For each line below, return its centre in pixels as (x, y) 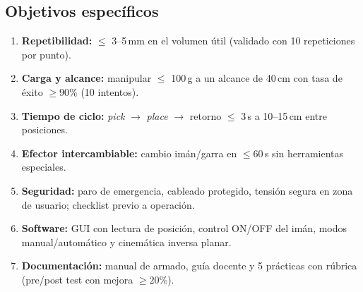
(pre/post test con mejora (77, 279)
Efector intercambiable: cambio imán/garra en (129, 153)
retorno (206, 115)
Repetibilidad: (57, 41)
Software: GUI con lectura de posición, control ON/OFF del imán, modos (184, 228)
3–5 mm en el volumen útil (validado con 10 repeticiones (233, 41)
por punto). (46, 54)
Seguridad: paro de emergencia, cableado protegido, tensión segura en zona (187, 190)
